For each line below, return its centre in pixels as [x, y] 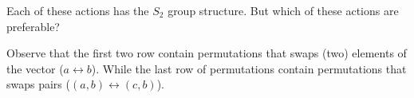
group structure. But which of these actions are [283, 10]
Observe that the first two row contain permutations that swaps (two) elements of [207, 53]
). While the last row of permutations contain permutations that [249, 68]
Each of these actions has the [78, 10]
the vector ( [35, 68]
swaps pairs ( [38, 84]
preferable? [33, 26]
